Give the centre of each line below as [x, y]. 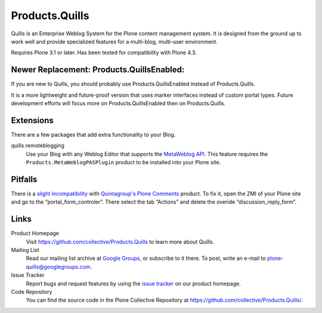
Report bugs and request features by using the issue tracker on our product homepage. [134, 283]
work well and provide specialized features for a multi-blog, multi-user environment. [114, 41]
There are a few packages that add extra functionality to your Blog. [93, 134]
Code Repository [32, 292]
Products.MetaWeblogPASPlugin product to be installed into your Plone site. [123, 162]
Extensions [32, 120]
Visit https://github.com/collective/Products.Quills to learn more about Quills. [120, 241]
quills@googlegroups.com [58, 266]
